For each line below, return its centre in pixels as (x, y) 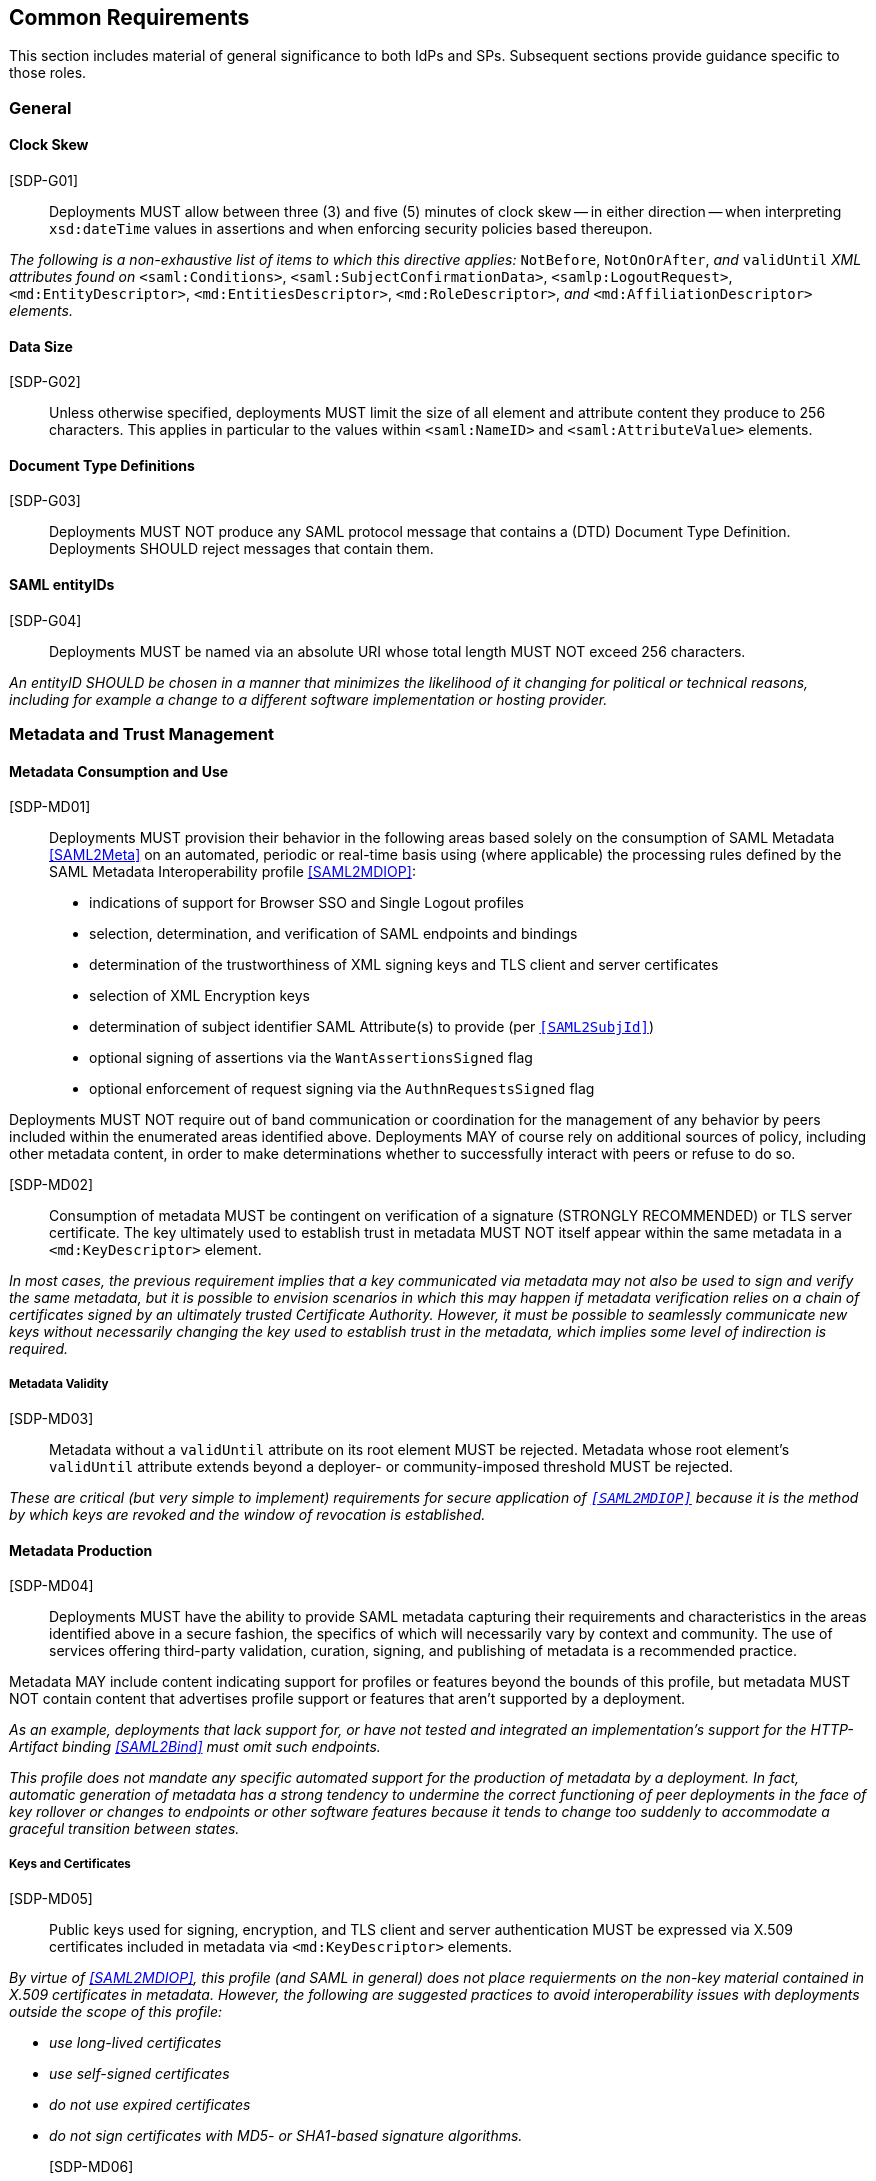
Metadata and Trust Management (141, 734)
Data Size (41, 346)
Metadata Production (81, 1550)
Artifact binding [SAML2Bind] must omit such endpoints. (195, 1747)
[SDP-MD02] (51, 1185)
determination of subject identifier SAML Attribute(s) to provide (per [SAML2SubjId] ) (371, 1027)
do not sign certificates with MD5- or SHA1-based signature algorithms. (286, 2136)
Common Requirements (129, 17)
